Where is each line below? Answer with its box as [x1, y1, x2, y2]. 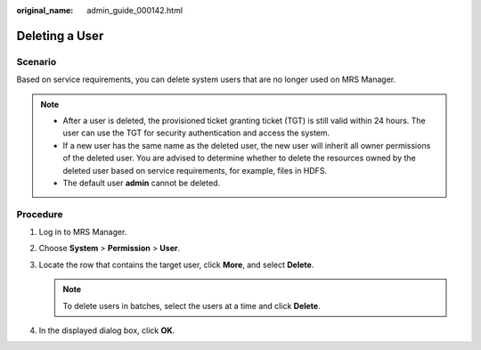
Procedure [16, 208, 63, 220]
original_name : [16, 5, 74, 15]
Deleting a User [16, 28, 104, 44]
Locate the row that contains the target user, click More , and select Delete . [38, 259, 314, 270]
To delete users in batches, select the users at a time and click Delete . [62, 300, 321, 311]
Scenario [16, 55, 57, 68]
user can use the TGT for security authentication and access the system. [62, 127, 330, 138]
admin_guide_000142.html [86, 5, 183, 15]
